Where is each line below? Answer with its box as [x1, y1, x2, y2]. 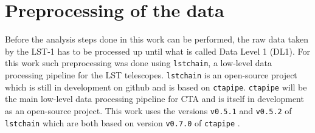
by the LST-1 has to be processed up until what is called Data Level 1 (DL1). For [5, 44, 311, 57]
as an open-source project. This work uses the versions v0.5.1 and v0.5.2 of [5, 104, 292, 117]
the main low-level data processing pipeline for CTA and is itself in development [5, 92, 304, 105]
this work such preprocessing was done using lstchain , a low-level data [5, 56, 272, 69]
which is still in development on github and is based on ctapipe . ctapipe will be [5, 80, 307, 93]
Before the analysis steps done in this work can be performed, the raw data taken [5, 33, 308, 46]
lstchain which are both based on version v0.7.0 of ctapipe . [5, 116, 240, 129]
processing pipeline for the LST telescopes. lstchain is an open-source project [5, 68, 297, 81]
